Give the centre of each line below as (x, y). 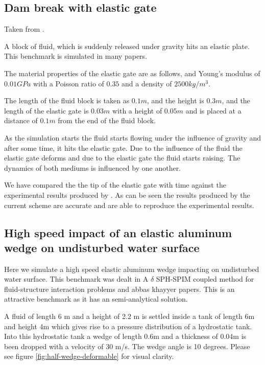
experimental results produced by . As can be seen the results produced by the (127, 195)
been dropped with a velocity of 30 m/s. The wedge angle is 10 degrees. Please (127, 346)
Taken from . (24, 29)
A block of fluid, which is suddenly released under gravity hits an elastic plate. (127, 46)
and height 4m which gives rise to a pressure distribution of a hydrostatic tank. (128, 326)
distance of (21, 120)
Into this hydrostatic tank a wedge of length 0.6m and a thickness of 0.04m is (125, 336)
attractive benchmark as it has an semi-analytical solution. (96, 299)
